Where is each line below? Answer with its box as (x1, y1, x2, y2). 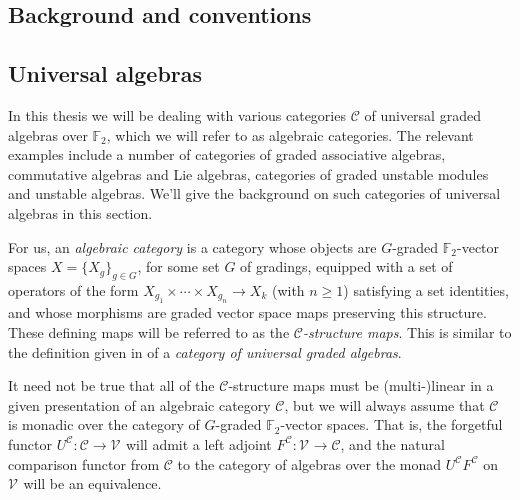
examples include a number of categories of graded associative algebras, (8, 144, 446, 165)
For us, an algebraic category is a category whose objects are (8, 236, 377, 257)
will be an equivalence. (23, 473, 162, 494)
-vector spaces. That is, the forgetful (280, 414, 503, 435)
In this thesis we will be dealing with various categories (8, 104, 346, 125)
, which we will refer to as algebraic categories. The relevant (106, 124, 474, 145)
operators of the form (8, 279, 139, 300)
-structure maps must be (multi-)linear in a (228, 375, 494, 396)
